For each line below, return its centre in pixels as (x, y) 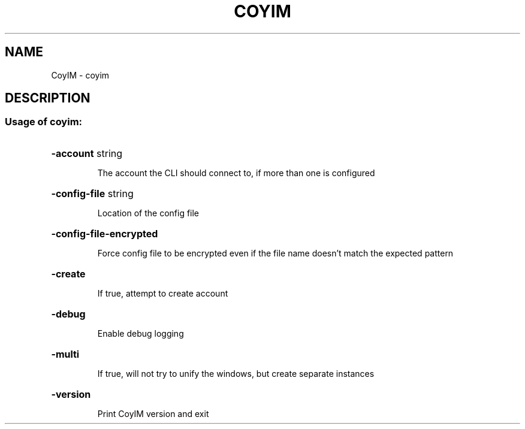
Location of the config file (148, 213)
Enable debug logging (141, 333)
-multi (65, 354)
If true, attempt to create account (163, 293)
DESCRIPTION (48, 98)
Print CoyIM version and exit (153, 413)
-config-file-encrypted (105, 233)
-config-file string (92, 193)
